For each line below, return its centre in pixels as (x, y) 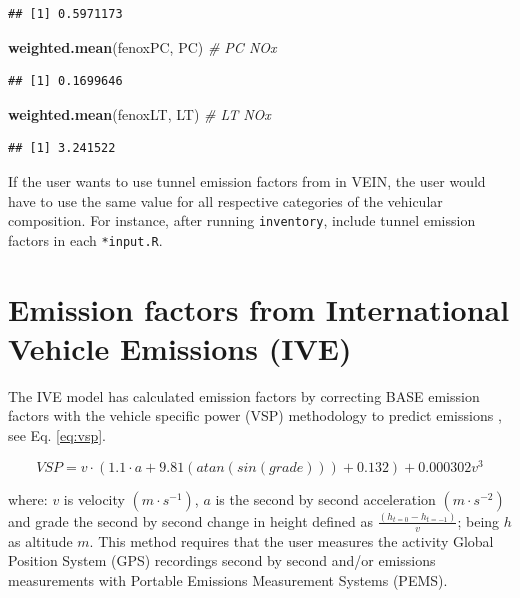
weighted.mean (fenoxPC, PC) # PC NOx (142, 46)
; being (478, 520)
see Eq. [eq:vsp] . (57, 434)
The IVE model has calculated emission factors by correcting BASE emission (244, 395)
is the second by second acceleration (325, 498)
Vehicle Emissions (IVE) (180, 347)
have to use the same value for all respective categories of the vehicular (225, 200)
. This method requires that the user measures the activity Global (291, 540)
